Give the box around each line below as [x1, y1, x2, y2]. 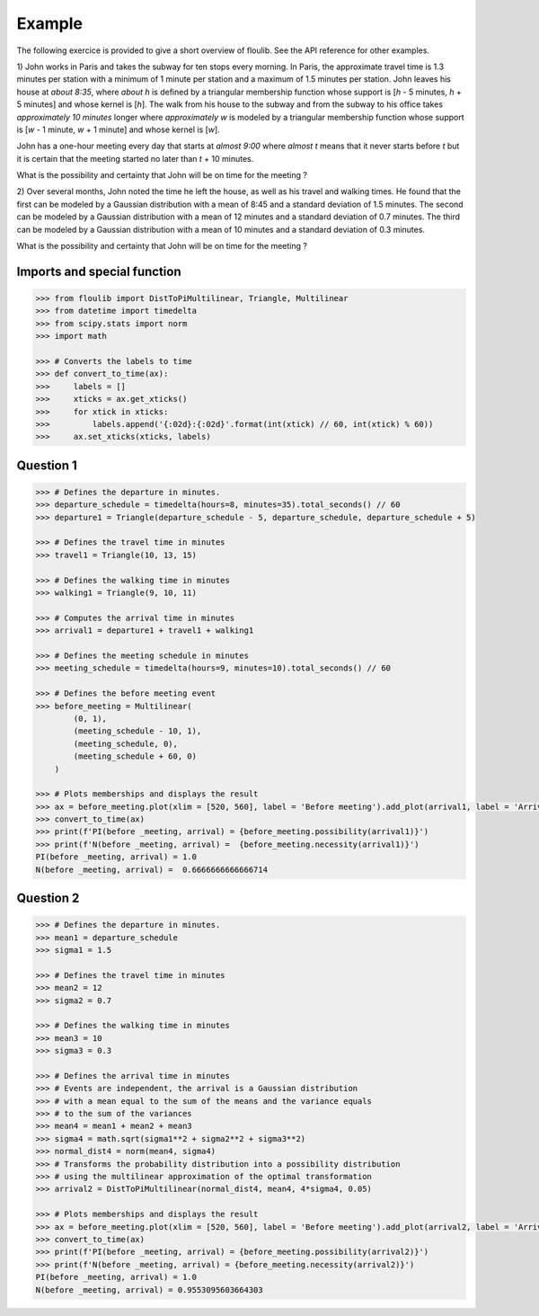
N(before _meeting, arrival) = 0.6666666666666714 [35, 864, 269, 875]
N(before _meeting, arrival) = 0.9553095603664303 [35, 1285, 264, 1294]
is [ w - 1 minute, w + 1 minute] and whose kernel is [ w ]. [16, 124, 220, 135]
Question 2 [16, 891, 80, 906]
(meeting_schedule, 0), [73, 738, 179, 749]
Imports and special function [16, 263, 181, 279]
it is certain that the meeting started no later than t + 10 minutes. [16, 153, 254, 164]
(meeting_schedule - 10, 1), [73, 726, 202, 736]
